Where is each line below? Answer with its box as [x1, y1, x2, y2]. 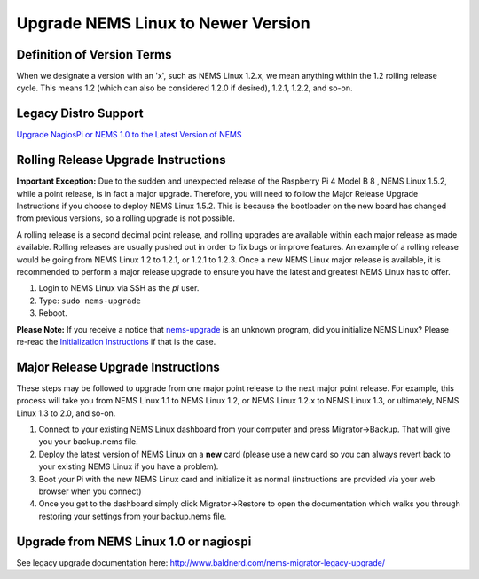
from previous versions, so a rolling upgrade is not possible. [16, 213, 235, 223]
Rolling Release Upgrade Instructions [16, 153, 226, 168]
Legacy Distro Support [16, 106, 144, 121]
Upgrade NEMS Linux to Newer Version [16, 13, 310, 33]
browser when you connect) [38, 486, 142, 497]
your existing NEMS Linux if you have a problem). [38, 461, 219, 472]
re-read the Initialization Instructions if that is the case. [16, 336, 216, 347]
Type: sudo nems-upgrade [38, 295, 142, 306]
